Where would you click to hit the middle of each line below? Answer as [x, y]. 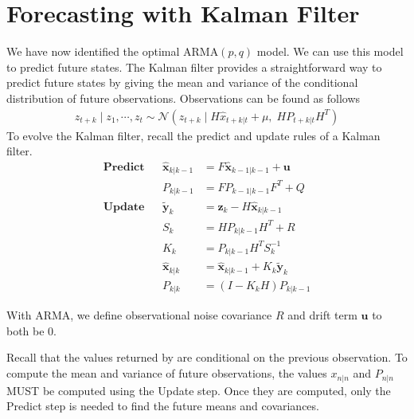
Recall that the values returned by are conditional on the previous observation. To [207, 357]
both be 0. [32, 330]
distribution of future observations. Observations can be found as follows [184, 98]
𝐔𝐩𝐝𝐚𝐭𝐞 [124, 207]
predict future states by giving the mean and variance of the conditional [182, 82]
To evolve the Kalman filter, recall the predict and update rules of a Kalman [193, 135]
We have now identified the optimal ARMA [113, 51]
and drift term [322, 315]
